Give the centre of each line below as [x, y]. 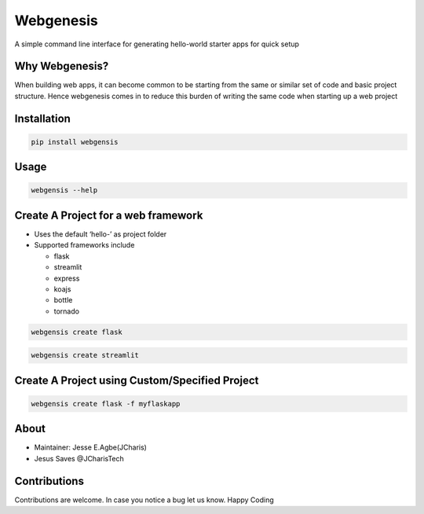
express [67, 278]
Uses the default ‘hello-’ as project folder [101, 234]
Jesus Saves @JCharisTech [79, 458]
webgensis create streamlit [85, 355]
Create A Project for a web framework [109, 215]
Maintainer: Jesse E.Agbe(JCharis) [90, 447]
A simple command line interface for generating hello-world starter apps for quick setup [157, 44]
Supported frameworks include [84, 245]
